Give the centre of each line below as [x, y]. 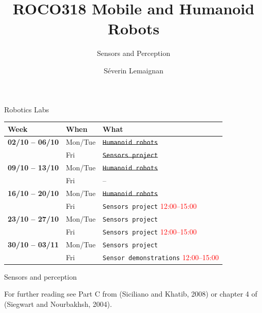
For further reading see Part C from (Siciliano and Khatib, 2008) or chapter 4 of [131, 294]
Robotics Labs [27, 109]
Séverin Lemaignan [134, 70]
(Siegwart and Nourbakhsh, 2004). [58, 304]
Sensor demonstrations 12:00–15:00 [161, 257]
